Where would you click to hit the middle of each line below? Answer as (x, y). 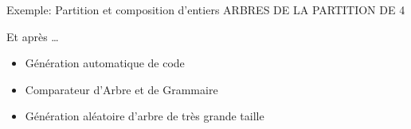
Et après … (33, 36)
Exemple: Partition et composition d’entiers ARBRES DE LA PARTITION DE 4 (206, 9)
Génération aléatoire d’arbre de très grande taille (145, 116)
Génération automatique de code (105, 63)
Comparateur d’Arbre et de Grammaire (121, 89)
